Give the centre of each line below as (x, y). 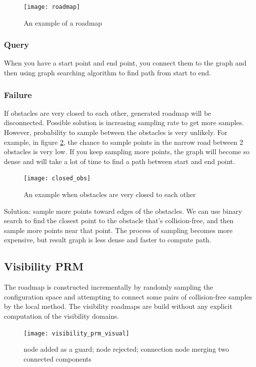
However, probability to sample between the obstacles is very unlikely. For (116, 132)
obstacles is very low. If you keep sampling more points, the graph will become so (127, 151)
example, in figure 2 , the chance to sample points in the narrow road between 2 (124, 142)
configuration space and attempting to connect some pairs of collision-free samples (128, 296)
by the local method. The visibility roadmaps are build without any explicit (118, 306)
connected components (58, 358)
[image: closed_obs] (57, 179)
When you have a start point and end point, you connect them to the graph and (125, 63)
